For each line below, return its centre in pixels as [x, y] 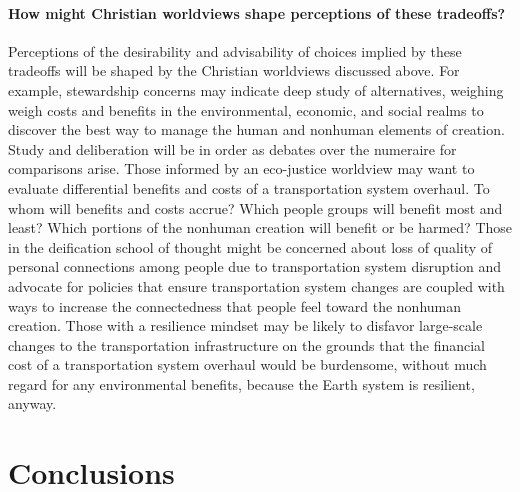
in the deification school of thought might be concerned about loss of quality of [250, 246]
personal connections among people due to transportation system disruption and [254, 266]
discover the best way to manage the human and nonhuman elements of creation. [256, 129]
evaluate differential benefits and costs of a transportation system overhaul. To [249, 187]
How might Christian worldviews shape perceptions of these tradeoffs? [257, 12]
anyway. [32, 403]
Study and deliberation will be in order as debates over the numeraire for [232, 148]
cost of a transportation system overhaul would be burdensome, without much [247, 364]
